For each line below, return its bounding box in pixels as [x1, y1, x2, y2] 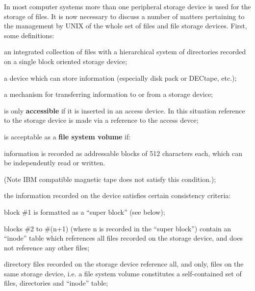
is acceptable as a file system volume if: [4, 131, 131, 141]
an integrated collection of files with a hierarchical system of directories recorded [4, 46, 246, 57]
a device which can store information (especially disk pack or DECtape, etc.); [4, 72, 237, 83]
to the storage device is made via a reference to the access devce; [4, 115, 199, 125]
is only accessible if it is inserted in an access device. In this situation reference [4, 105, 245, 115]
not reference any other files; [4, 242, 90, 252]
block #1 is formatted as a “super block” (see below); [4, 206, 165, 217]
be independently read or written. [4, 157, 105, 168]
